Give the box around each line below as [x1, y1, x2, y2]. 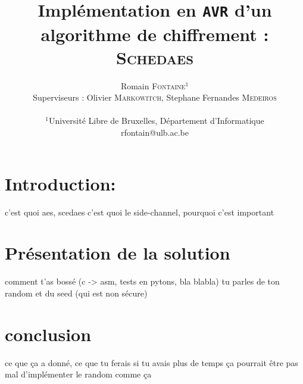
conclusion [5, 321, 92, 346]
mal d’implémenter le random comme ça [5, 368, 152, 380]
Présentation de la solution [5, 241, 230, 265]
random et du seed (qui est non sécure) [5, 286, 148, 299]
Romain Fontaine [120, 79, 186, 92]
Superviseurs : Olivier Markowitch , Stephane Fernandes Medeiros [33, 91, 277, 104]
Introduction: [5, 171, 116, 195]
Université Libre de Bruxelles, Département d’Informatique [48, 114, 264, 127]
